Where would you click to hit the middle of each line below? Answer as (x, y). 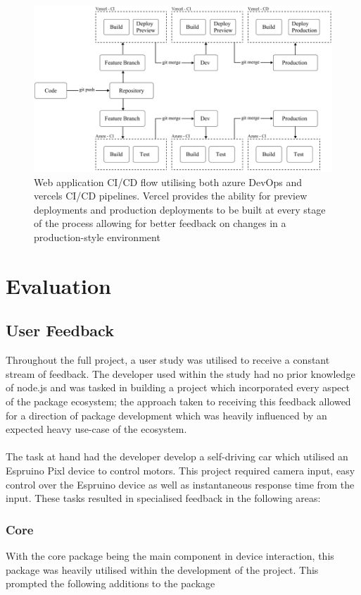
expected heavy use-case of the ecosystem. (96, 429)
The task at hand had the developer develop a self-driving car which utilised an (177, 456)
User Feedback (60, 330)
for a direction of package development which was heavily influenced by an (166, 415)
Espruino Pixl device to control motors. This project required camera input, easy (180, 470)
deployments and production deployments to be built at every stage (180, 209)
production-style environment (97, 237)
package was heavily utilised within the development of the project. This (162, 569)
